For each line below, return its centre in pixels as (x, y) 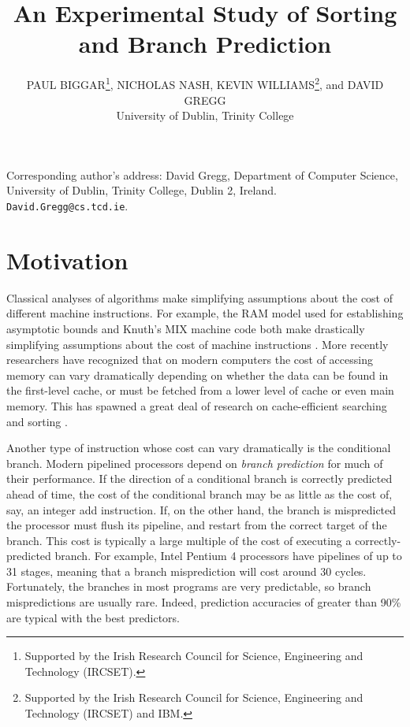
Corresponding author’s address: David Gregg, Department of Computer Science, (202, 174)
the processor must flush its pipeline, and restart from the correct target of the (197, 525)
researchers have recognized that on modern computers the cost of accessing (190, 360)
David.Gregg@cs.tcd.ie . (67, 206)
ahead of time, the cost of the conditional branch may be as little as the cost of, (199, 493)
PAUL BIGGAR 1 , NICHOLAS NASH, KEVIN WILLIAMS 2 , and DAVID (205, 83)
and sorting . (37, 421)
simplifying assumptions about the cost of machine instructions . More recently (198, 344)
